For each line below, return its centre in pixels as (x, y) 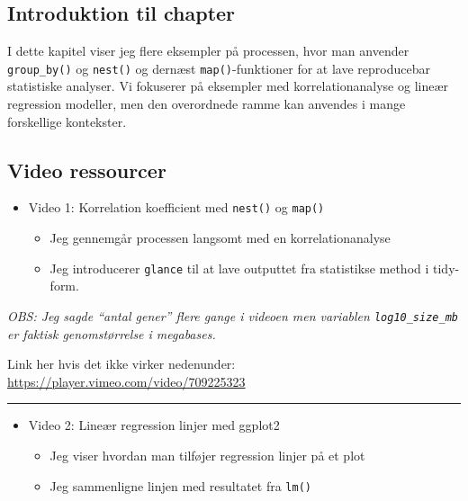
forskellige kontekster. (67, 121)
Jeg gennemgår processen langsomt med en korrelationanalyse (220, 238)
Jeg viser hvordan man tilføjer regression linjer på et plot (207, 455)
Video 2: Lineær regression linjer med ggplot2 (154, 425)
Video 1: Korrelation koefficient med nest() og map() (176, 207)
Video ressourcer (87, 170)
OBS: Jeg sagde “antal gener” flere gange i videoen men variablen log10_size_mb (233, 315)
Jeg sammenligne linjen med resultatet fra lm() (180, 485)
